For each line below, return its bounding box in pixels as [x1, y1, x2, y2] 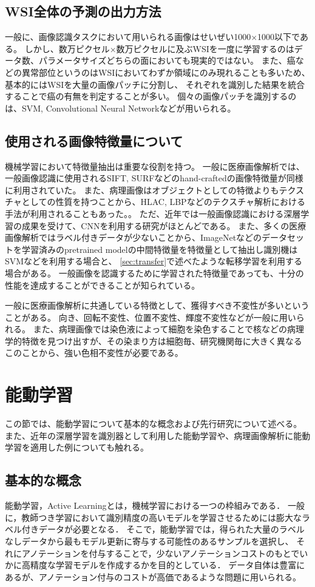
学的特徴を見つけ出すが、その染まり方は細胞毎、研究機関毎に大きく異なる [5, 334, 302, 347]
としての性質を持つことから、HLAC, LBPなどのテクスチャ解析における [21, 195, 306, 208]
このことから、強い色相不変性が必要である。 [5, 346, 183, 359]
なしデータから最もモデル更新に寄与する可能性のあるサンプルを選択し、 [5, 534, 294, 547]
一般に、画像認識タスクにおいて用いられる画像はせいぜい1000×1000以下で [5, 30, 300, 43]
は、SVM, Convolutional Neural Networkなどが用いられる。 [5, 101, 236, 114]
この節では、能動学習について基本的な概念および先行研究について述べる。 [5, 417, 302, 430]
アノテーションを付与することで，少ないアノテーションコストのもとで [21, 546, 300, 559]
